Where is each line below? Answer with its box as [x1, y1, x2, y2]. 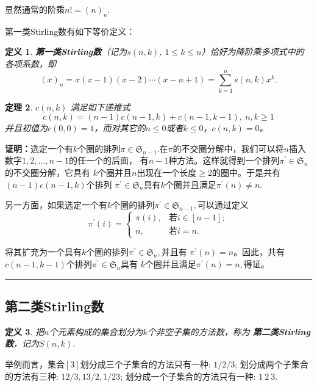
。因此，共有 [233, 245, 285, 258]
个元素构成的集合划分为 [49, 325, 143, 338]
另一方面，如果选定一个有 [5, 198, 107, 211]
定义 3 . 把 [5, 325, 44, 338]
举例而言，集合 [5, 358, 65, 370]
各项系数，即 [5, 57, 56, 70]
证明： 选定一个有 [5, 142, 73, 154]
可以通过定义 [197, 198, 249, 211]
